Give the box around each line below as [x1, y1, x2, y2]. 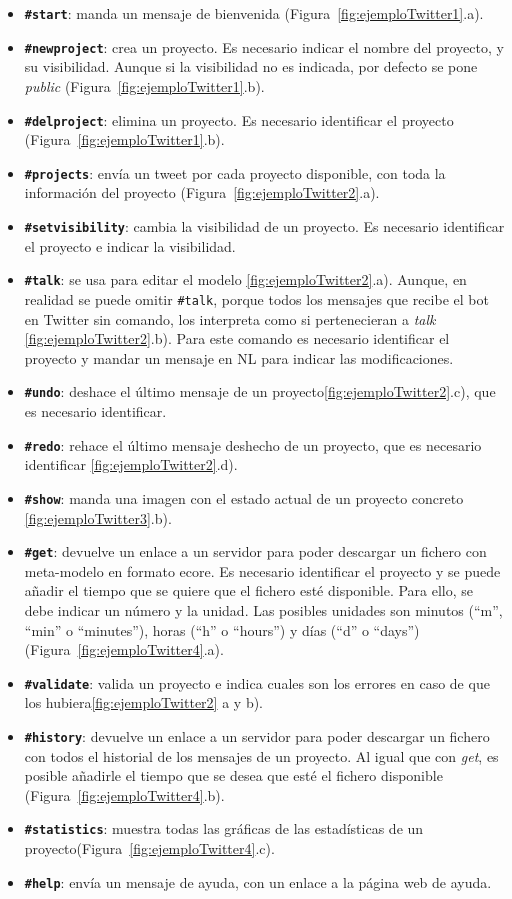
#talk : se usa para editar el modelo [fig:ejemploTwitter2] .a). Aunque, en [24, 269, 467, 290]
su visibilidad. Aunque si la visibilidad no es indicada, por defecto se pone [24, 56, 478, 77]
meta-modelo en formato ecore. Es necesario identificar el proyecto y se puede [24, 560, 501, 581]
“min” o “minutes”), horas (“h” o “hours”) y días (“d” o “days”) [24, 619, 420, 640]
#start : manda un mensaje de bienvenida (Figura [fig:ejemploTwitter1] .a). [24, 3, 484, 23]
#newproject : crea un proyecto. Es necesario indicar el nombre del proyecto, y [24, 36, 504, 57]
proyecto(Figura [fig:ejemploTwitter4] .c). [24, 838, 275, 859]
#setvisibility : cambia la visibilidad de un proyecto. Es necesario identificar [24, 216, 505, 236]
